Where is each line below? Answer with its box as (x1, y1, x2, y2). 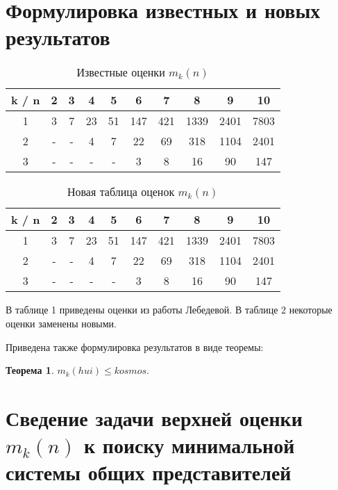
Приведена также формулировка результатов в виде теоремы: (6, 339, 264, 354)
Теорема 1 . (6, 363, 54, 377)
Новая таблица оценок (67, 183, 175, 200)
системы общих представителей (6, 458, 291, 487)
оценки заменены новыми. (6, 316, 117, 330)
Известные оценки (76, 64, 165, 81)
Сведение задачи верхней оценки (6, 403, 303, 432)
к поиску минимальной (83, 431, 295, 459)
